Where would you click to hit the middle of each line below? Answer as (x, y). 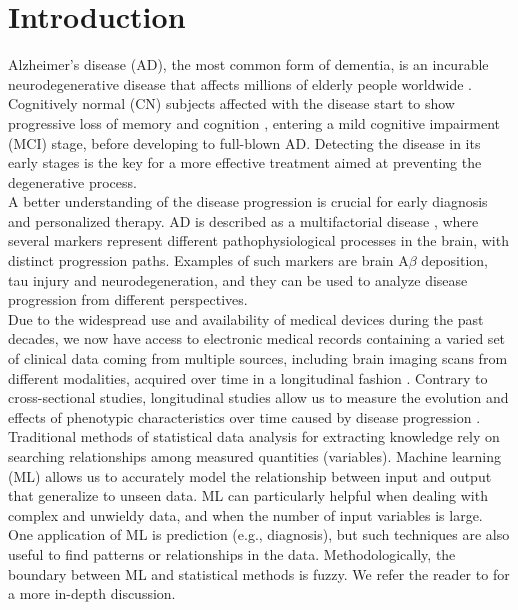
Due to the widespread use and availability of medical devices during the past (246, 318)
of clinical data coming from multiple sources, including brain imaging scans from (258, 358)
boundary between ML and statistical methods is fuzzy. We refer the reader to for (259, 573)
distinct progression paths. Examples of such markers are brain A (208, 260)
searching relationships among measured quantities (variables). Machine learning (255, 456)
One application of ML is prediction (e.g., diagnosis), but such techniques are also (259, 534)
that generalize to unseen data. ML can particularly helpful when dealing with (248, 495)
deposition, (454, 260)
